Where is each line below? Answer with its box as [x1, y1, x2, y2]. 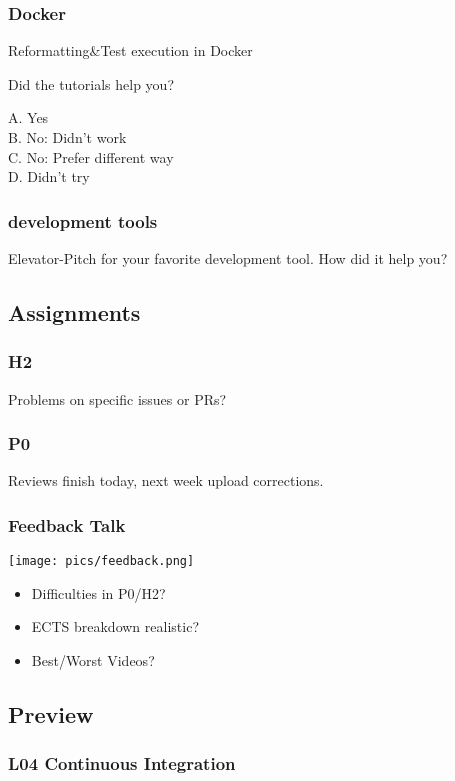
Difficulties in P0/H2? [31, 582, 166, 603]
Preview [8, 699, 94, 730]
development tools [8, 208, 158, 233]
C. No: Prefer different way [8, 146, 174, 167]
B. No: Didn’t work [8, 127, 127, 147]
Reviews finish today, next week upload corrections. [8, 470, 324, 491]
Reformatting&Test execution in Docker [8, 40, 253, 61]
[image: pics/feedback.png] [8, 554, 195, 569]
